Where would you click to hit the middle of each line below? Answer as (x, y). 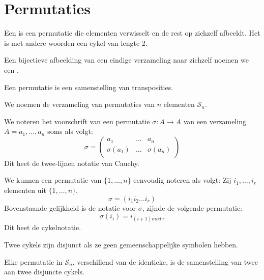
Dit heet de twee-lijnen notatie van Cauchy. (72, 163)
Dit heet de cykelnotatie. (43, 227)
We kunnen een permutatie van (53, 180)
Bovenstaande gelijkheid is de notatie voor (70, 207)
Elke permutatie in (33, 261)
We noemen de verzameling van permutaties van (80, 104)
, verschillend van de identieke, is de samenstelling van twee (165, 261)
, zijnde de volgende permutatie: (192, 207)
